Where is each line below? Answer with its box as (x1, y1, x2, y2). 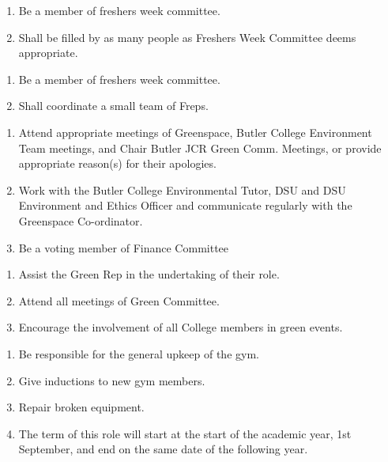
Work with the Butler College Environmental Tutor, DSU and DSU (18, 181, 346, 198)
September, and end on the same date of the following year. (18, 441, 308, 457)
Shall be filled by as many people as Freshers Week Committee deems (18, 28, 356, 45)
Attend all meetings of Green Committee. (18, 292, 220, 309)
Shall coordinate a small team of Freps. (18, 97, 209, 114)
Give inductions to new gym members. (18, 372, 205, 388)
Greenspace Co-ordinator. (18, 212, 143, 229)
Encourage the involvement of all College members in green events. (18, 319, 343, 335)
